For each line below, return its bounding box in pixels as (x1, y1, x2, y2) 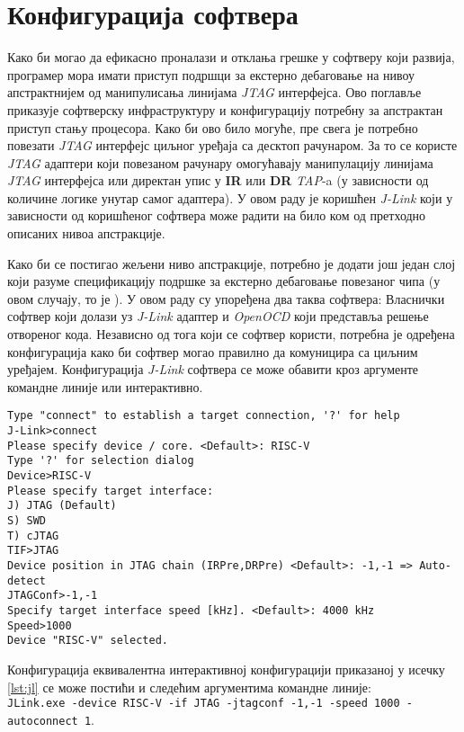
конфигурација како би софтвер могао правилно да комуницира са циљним (7, 342, 418, 361)
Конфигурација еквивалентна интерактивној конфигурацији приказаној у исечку (7, 659, 445, 678)
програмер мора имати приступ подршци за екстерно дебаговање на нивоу (7, 65, 415, 84)
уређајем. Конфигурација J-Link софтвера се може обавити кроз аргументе (7, 360, 419, 379)
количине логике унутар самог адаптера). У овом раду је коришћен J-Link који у (7, 188, 453, 207)
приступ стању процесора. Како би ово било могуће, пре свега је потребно (7, 118, 418, 137)
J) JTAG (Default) (7, 499, 117, 513)
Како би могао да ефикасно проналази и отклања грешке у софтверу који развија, (7, 48, 455, 67)
